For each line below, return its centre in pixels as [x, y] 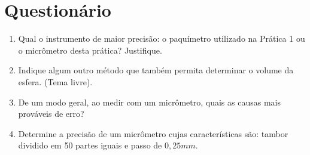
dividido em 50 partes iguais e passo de [90, 145]
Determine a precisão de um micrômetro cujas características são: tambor [153, 133]
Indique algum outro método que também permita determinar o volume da [156, 70]
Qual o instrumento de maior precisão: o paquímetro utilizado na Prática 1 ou [162, 38]
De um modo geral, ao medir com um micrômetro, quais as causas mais [149, 102]
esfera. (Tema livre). [55, 81]
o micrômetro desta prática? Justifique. [90, 50]
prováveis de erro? [51, 114]
